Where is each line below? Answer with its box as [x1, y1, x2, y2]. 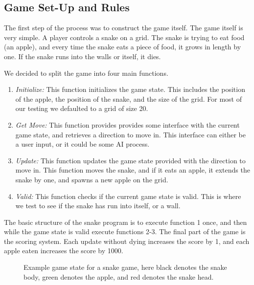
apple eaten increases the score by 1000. [4, 245, 123, 256]
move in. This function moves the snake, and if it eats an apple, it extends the [15, 165, 250, 175]
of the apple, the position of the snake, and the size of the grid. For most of [15, 93, 242, 104]
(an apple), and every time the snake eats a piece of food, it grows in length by [4, 42, 241, 52]
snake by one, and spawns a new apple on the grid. [15, 174, 168, 184]
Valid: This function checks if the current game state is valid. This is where [15, 191, 241, 201]
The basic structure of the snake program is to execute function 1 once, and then [4, 217, 247, 227]
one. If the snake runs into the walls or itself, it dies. [4, 51, 161, 61]
